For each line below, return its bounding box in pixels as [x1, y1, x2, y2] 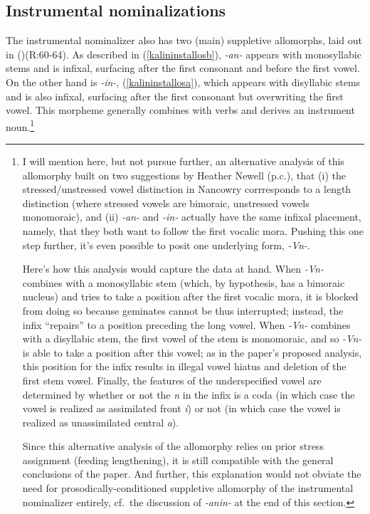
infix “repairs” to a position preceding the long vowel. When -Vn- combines [22, 317, 351, 332]
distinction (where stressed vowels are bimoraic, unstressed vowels [22, 195, 310, 210]
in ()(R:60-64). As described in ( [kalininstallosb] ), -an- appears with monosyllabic [6, 46, 361, 61]
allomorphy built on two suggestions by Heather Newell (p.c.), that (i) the [22, 167, 346, 182]
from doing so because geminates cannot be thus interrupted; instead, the [22, 303, 344, 318]
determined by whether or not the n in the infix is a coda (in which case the [22, 387, 355, 402]
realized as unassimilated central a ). [22, 414, 179, 429]
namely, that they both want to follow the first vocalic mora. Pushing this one [22, 223, 364, 238]
